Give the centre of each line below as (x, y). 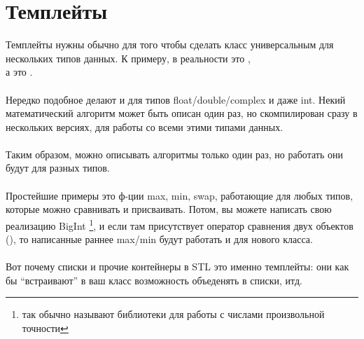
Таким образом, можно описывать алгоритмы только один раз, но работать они (174, 154)
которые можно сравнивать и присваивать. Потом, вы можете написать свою (169, 209)
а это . (19, 72)
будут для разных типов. (58, 168)
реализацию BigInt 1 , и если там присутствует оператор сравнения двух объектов (180, 224)
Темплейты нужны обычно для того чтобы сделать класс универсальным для (170, 44)
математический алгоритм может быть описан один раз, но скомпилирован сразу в (182, 113)
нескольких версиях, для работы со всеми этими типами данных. (145, 126)
